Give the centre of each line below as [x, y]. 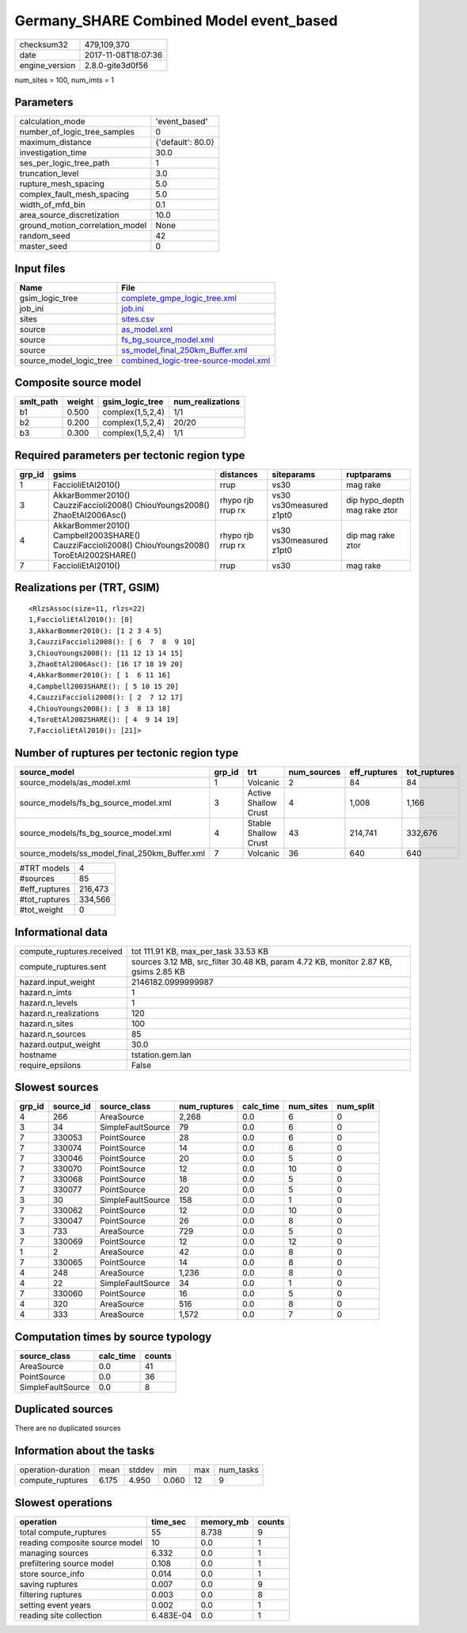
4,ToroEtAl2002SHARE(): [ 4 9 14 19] [104, 719]
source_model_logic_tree [66, 361]
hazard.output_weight [60, 1044]
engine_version [47, 65]
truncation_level [49, 174]
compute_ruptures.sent [63, 967]
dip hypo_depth [375, 500]
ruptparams [368, 474]
